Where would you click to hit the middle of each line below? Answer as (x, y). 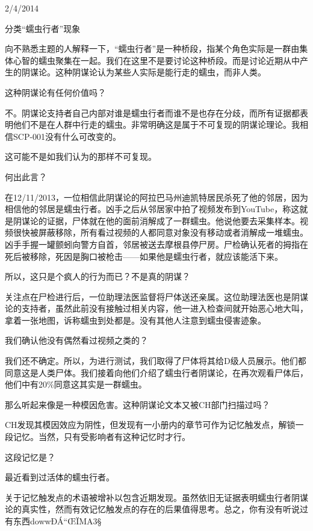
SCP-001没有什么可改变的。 (67, 136)
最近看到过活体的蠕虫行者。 (60, 477)
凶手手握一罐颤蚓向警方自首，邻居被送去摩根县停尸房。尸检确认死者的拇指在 (156, 244)
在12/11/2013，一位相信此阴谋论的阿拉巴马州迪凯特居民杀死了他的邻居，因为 (156, 197)
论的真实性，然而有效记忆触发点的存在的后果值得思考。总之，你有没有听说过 (156, 509)
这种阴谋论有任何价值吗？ (55, 92)
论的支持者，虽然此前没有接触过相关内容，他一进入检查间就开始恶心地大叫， (156, 308)
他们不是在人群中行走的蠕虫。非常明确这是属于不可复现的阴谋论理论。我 (156, 124)
